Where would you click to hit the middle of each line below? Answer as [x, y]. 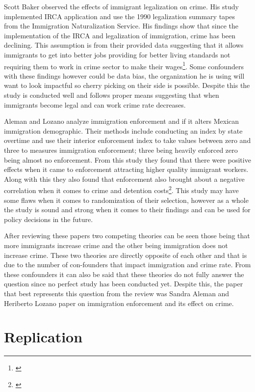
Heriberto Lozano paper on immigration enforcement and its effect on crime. [119, 303]
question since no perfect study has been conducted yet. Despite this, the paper [124, 284]
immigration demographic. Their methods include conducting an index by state [123, 130]
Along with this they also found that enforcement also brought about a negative [124, 179]
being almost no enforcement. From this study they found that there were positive [127, 159]
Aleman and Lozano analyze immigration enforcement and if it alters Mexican [122, 121]
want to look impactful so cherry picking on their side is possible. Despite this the [127, 85]
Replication [43, 337]
